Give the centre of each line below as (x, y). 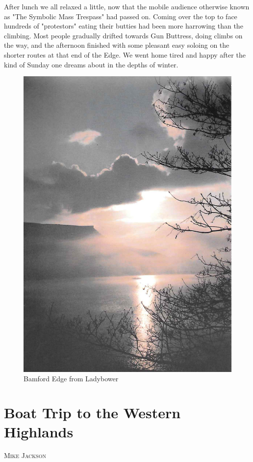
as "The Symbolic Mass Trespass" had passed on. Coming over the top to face (121, 16)
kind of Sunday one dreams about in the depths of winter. (91, 64)
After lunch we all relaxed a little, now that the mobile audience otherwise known (127, 6)
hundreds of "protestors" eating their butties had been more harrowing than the (124, 26)
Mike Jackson (25, 455)
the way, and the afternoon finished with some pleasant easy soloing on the (117, 45)
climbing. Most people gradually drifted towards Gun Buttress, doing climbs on (123, 35)
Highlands (39, 432)
